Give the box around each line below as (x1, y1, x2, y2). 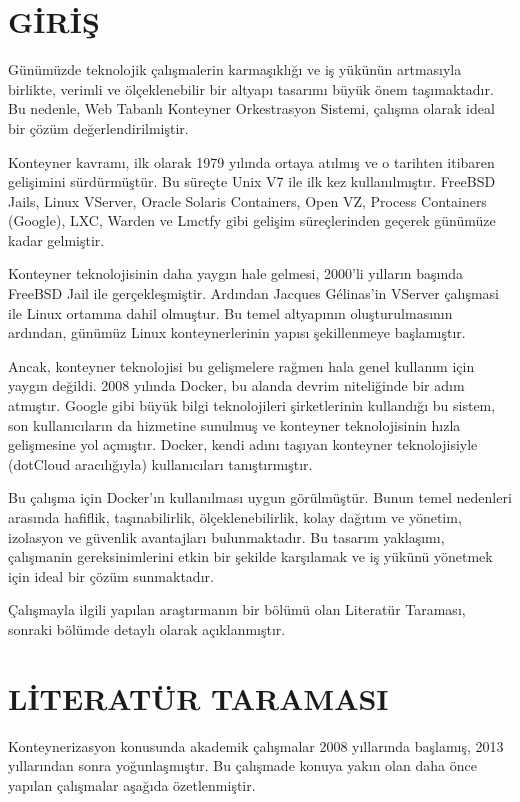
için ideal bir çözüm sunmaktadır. (8, 565, 214, 586)
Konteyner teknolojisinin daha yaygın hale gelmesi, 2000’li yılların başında (8, 263, 463, 284)
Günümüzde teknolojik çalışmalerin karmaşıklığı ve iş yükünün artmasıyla (8, 59, 462, 80)
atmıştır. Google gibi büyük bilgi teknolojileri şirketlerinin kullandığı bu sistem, (8, 395, 496, 416)
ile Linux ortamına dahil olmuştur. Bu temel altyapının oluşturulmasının (8, 302, 453, 323)
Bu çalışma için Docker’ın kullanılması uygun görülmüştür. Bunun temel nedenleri (8, 487, 512, 508)
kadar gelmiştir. (8, 229, 105, 250)
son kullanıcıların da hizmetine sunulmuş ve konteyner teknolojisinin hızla (8, 414, 461, 435)
